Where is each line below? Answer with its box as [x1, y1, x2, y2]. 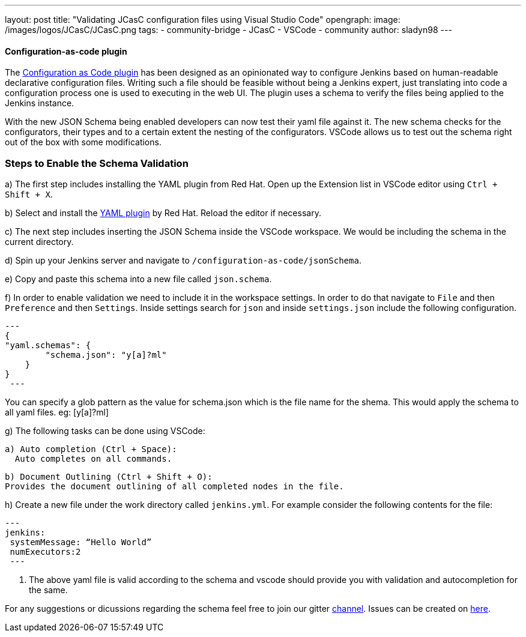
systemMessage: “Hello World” [10, 537, 152, 547]
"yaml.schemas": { [5, 340, 91, 350]
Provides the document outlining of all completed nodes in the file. [5, 481, 344, 491]
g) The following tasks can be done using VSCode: [5, 425, 205, 436]
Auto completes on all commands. [14, 453, 172, 463]
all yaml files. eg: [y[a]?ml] [5, 406, 109, 417]
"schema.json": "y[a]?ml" [45, 349, 167, 360]
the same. [29, 584, 68, 595]
